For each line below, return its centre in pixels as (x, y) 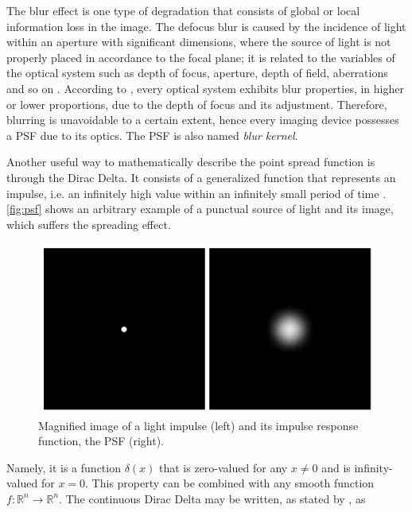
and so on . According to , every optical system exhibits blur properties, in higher (205, 88)
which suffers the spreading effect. (89, 224)
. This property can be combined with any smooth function (230, 483)
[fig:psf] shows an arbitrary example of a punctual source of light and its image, (200, 209)
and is (336, 467)
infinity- (373, 467)
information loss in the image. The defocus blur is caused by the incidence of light (206, 26)
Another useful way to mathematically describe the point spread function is (191, 162)
